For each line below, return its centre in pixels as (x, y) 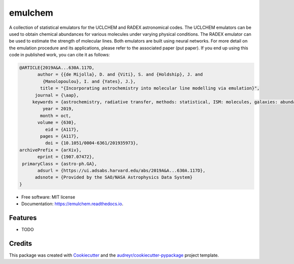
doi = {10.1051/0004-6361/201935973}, (92, 143)
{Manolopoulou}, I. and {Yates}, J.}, (89, 81)
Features (23, 218)
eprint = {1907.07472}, (66, 157)
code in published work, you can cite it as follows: (60, 55)
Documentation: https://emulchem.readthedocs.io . (72, 204)
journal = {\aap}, (57, 95)
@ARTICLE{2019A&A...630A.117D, (57, 68)
